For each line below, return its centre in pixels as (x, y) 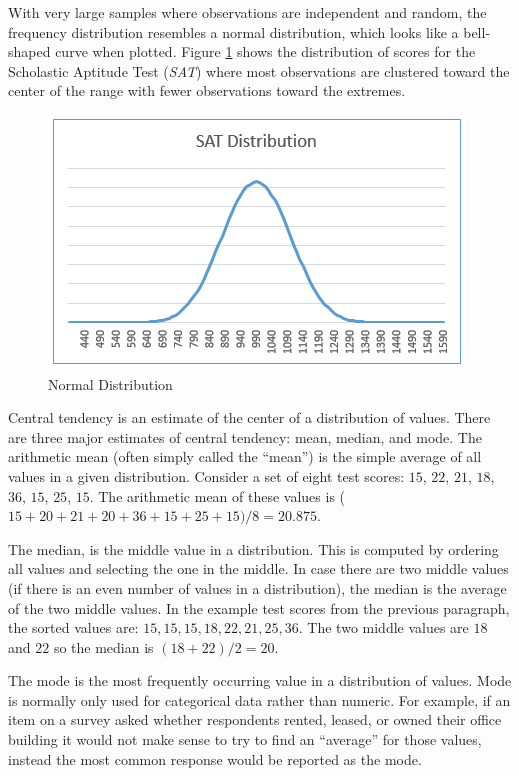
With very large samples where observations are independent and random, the (247, 12)
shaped (29, 51)
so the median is (103, 646)
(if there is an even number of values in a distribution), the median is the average (257, 587)
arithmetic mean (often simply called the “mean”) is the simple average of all (245, 456)
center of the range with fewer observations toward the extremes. (207, 90)
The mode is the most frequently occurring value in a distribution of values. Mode (260, 680)
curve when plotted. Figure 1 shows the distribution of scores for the (265, 51)
